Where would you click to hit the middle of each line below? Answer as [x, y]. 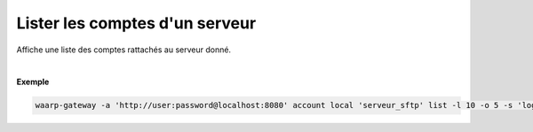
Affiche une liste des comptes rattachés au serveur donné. [123, 50]
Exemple [33, 82]
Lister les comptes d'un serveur [136, 23]
